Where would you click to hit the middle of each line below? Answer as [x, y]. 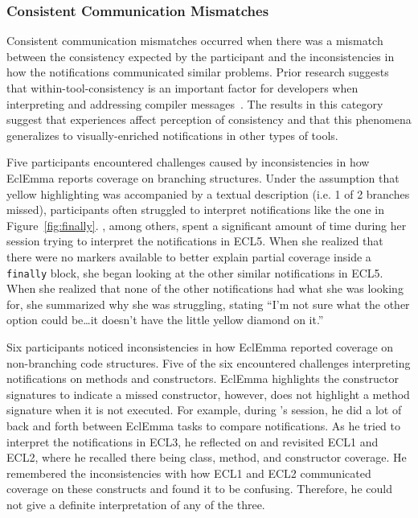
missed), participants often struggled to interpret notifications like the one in [195, 210]
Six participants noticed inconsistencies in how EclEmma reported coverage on [200, 346]
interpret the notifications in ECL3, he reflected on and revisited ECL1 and [193, 441]
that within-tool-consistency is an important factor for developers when [182, 88]
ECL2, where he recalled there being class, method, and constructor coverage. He [207, 457]
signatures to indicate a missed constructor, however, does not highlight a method [208, 394]
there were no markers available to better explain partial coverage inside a [189, 256]
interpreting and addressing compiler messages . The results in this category [195, 103]
